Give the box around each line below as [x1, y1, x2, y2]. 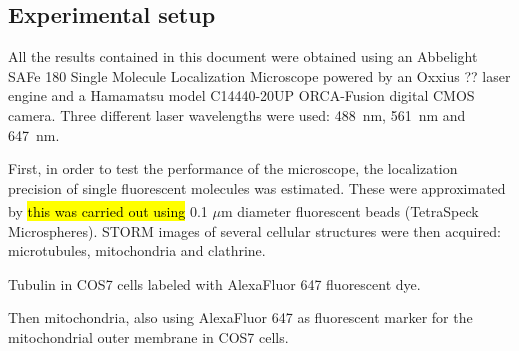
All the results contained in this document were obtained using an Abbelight [8, 46, 478, 67]
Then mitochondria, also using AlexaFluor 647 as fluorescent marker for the [8, 307, 473, 328]
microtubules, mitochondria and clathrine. [8, 240, 266, 261]
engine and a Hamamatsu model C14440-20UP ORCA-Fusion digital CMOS [8, 85, 475, 106]
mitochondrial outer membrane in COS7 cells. [8, 326, 289, 347]
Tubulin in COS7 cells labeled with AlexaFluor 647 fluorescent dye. [8, 273, 421, 294]
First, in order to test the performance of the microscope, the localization [8, 158, 458, 179]
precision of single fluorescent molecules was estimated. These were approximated [8, 177, 506, 198]
